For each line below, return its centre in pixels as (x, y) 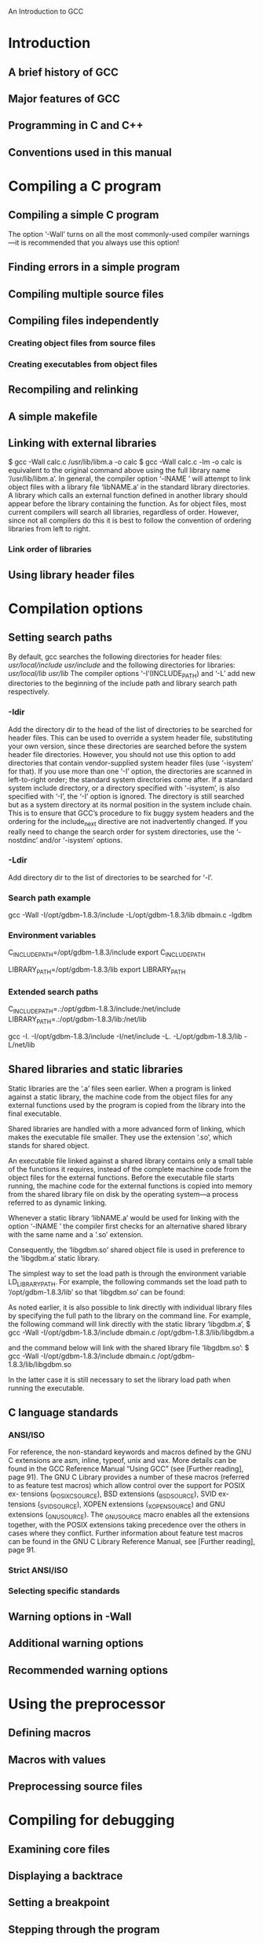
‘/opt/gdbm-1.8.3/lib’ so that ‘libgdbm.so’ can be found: (97, 1292)
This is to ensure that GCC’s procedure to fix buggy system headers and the (131, 813)
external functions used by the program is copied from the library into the (127, 1105)
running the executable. (46, 1387)
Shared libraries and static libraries (96, 1069)
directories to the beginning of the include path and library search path (122, 683)
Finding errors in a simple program (94, 267)
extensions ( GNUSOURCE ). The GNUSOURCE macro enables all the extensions (129, 1515)
